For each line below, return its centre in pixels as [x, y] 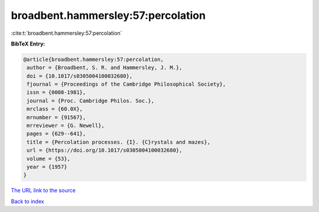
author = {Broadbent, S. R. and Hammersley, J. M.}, [105, 68]
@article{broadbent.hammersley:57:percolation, [93, 59]
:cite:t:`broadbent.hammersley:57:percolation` [66, 33]
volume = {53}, [49, 159]
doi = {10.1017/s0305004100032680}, [80, 76]
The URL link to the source [43, 190]
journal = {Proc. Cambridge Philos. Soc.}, [91, 101]
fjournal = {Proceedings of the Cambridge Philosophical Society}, [126, 84]
